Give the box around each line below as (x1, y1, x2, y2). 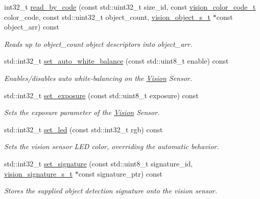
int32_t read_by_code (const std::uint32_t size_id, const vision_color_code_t (4, 2, 256, 12)
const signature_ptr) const (78, 168, 162, 179)
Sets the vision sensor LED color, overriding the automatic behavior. (4, 141, 219, 152)
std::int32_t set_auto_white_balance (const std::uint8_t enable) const (4, 55, 229, 66)
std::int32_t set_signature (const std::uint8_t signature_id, (4, 158, 193, 168)
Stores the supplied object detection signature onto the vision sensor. (4, 185, 218, 196)
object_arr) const (4, 21, 59, 32)
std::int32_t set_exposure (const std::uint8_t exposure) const (4, 90, 199, 100)
